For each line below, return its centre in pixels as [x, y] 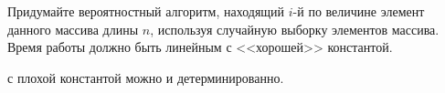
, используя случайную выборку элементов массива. [295, 29]
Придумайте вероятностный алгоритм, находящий [146, 11]
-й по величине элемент [359, 11]
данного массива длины [73, 29]
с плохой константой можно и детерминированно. [146, 77]
